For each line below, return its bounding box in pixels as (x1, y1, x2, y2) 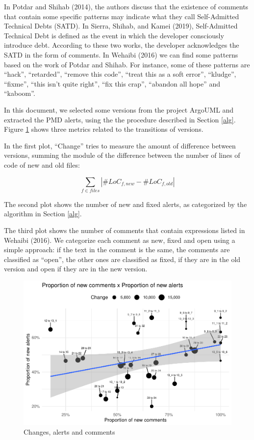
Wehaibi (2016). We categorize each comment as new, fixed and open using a (4, 235, 235, 245)
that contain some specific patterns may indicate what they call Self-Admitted (4, 11, 239, 21)
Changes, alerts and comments (24, 427, 115, 437)
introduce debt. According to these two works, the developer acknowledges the (4, 40, 239, 50)
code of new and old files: (4, 159, 80, 170)
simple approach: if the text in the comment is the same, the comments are (4, 244, 230, 255)
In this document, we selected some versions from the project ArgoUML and (4, 104, 234, 115)
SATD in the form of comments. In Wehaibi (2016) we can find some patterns (4, 49, 238, 59)
